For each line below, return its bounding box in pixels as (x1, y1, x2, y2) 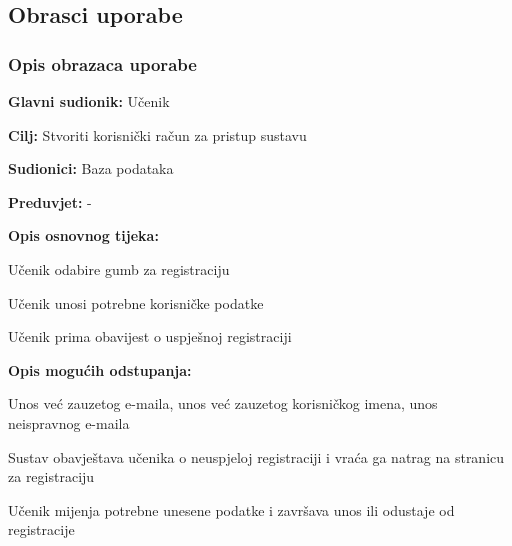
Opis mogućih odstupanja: (8, 359, 192, 380)
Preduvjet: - (8, 191, 92, 212)
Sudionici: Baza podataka (8, 158, 174, 179)
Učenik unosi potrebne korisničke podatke (8, 292, 264, 313)
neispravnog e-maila (8, 412, 130, 433)
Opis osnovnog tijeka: (8, 225, 159, 246)
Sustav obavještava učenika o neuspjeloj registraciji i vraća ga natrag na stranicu (8, 446, 505, 467)
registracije (8, 519, 75, 540)
